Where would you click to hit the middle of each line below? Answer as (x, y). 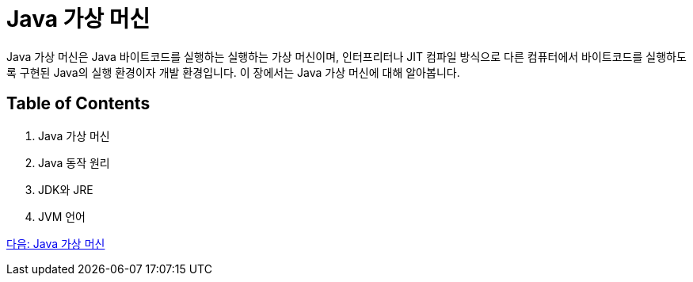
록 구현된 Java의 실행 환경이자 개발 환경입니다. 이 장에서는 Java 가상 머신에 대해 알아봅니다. (233, 72)
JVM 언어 (62, 216)
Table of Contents (78, 104)
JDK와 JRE (66, 189)
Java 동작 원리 (74, 162)
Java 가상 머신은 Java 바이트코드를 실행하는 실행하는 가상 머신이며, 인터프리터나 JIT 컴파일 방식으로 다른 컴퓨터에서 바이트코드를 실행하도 (346, 56)
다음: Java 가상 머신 (56, 243)
